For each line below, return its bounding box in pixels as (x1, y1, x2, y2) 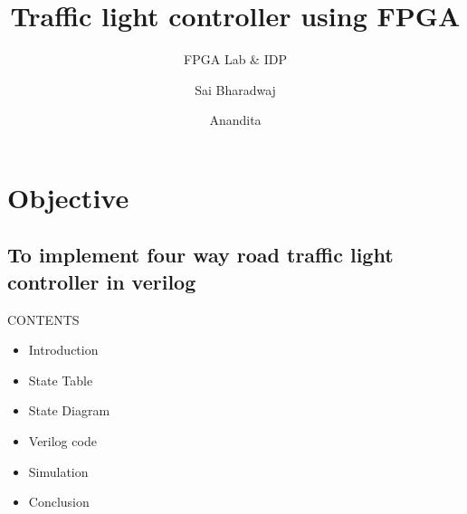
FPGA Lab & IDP (184, 50, 287, 69)
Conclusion (28, 492, 90, 511)
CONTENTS (7, 309, 80, 328)
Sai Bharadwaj (195, 80, 276, 99)
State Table (28, 370, 93, 389)
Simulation (28, 462, 89, 481)
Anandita (209, 110, 262, 129)
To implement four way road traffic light (7, 241, 394, 269)
